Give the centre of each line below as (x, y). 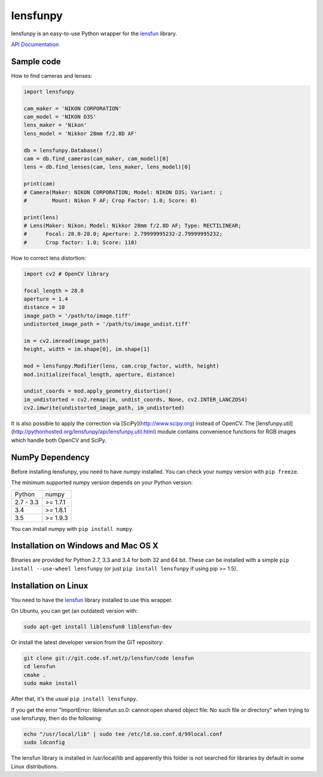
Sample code (36, 61)
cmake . (35, 675)
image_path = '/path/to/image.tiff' (77, 315)
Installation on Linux (50, 586)
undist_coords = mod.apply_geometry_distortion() (98, 391)
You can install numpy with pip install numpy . (72, 529)
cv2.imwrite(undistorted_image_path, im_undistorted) (104, 408)
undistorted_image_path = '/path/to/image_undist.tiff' (107, 324)
